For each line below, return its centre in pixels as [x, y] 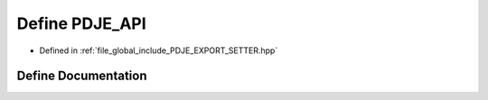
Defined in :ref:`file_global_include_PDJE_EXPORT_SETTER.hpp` [159, 50]
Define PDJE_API [81, 23]
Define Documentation [82, 76]
